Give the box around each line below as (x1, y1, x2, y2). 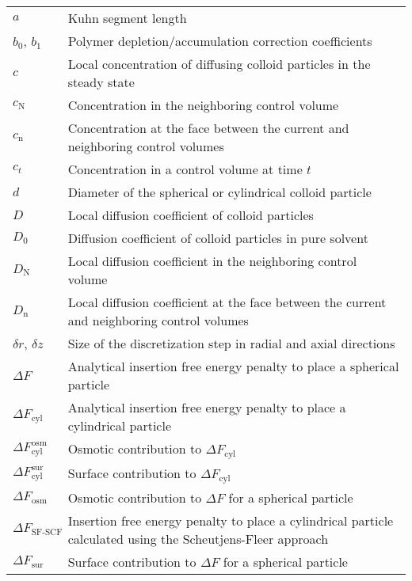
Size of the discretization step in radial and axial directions (67, 334, 395, 352)
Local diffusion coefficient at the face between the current (67, 293, 387, 311)
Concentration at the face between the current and (67, 119, 349, 137)
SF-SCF (31, 528, 63, 537)
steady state (67, 73, 135, 91)
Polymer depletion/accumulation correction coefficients (67, 32, 372, 50)
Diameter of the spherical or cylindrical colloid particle (67, 183, 372, 201)
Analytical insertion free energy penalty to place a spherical (67, 357, 399, 375)
